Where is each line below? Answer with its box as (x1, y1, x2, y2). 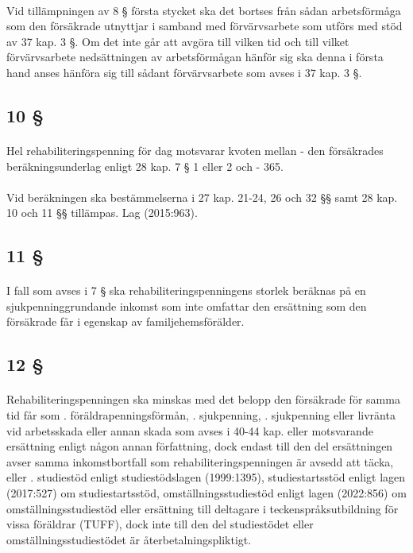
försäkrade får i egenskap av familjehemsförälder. (6, 313, 245, 330)
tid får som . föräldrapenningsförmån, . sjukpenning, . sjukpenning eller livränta (6, 407, 396, 423)
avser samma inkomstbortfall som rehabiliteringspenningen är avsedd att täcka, (6, 453, 394, 470)
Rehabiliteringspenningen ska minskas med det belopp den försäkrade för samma (6, 391, 400, 408)
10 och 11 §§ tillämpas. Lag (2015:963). (6, 204, 198, 221)
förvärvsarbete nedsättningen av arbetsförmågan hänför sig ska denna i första (6, 48, 384, 65)
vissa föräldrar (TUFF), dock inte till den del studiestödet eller (6, 516, 314, 532)
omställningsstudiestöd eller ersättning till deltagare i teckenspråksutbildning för (6, 500, 399, 516)
